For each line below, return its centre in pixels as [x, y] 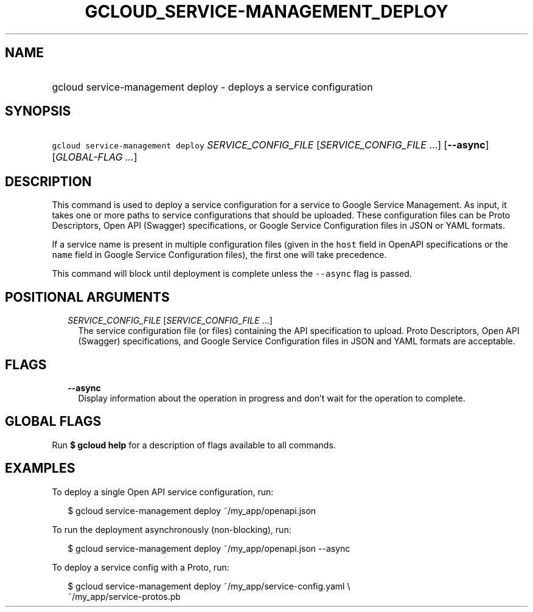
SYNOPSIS [38, 111]
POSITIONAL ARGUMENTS [87, 297]
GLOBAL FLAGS [53, 422]
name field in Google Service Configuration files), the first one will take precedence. [219, 255]
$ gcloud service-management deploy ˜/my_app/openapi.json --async [209, 548]
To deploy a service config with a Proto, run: [141, 567]
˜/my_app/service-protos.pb [124, 596]
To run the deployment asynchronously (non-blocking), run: [172, 529]
